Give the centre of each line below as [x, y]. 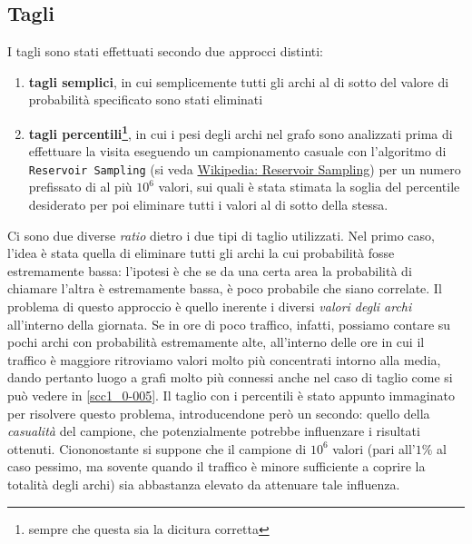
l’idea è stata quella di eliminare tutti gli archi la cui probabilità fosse [201, 253]
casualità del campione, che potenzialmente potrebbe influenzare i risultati [214, 431]
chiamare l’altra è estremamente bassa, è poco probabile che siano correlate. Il [225, 288]
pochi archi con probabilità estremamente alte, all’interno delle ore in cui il [216, 342]
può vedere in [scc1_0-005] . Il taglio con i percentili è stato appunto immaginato [231, 396]
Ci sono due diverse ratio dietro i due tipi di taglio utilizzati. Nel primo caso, [221, 235]
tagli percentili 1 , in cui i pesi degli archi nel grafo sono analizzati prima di [241, 132]
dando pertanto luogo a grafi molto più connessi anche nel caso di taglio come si [230, 377]
